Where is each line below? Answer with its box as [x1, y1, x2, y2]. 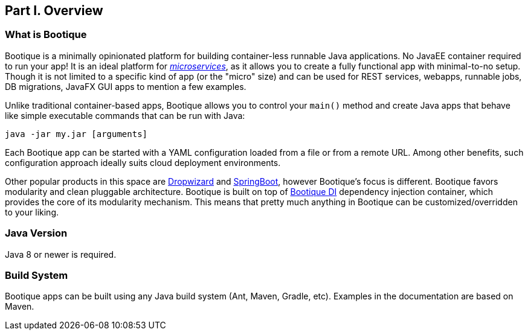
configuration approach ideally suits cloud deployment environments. [5, 157, 281, 168]
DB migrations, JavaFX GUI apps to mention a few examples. [5, 81, 246, 92]
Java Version [5, 227, 68, 240]
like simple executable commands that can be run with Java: [5, 110, 245, 121]
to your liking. [5, 206, 59, 217]
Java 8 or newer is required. [5, 249, 117, 260]
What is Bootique [5, 28, 87, 41]
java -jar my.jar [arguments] [5, 129, 148, 139]
